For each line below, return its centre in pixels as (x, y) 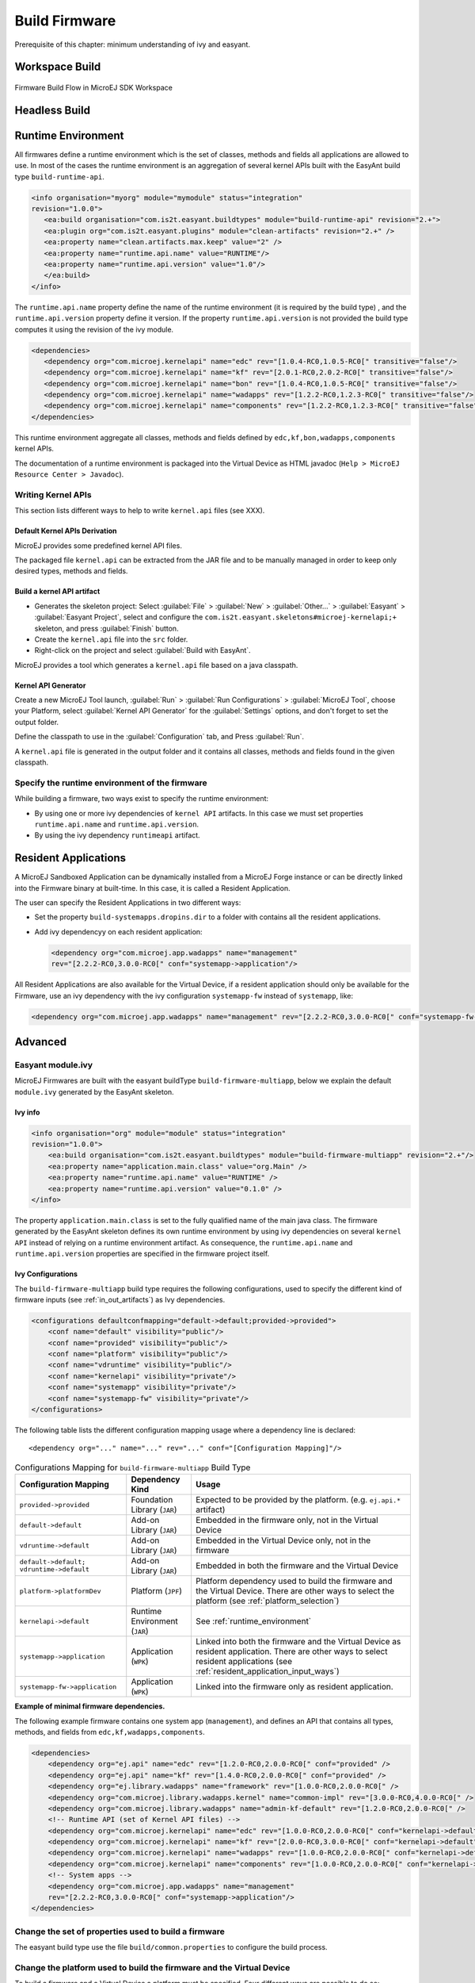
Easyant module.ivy (54, 1064)
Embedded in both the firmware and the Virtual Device (297, 1566)
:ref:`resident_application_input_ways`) (267, 1671)
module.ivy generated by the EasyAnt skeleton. (94, 1091)
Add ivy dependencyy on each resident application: (118, 931)
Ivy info (27, 1112)
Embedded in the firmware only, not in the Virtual (287, 1521)
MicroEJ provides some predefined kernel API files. (98, 545)
